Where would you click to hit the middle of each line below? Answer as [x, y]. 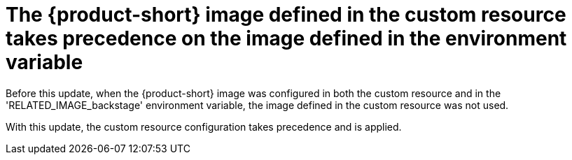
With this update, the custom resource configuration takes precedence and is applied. [204, 126]
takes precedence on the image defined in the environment [286, 38]
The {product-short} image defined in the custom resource [286, 15]
